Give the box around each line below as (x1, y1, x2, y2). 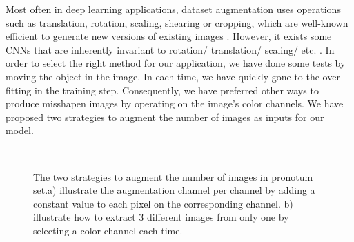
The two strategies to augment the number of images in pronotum (33, 169, 313, 184)
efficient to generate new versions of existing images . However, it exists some (6, 29, 332, 43)
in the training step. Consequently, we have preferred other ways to (35, 82, 319, 97)
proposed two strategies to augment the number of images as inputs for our (6, 109, 324, 124)
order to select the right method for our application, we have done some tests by (6, 56, 346, 70)
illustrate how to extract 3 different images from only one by (33, 210, 289, 224)
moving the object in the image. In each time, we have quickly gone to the (6, 69, 319, 83)
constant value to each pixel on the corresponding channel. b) (33, 196, 293, 210)
